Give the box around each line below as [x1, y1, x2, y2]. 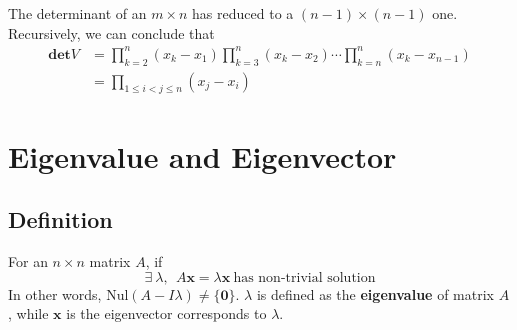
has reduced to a [192, 3, 294, 23]
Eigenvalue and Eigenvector [8, 135, 397, 176]
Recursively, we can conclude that [8, 22, 215, 43]
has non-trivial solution [233, 270, 376, 285]
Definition [8, 204, 113, 235]
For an [8, 250, 48, 271]
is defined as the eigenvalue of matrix [256, 283, 494, 304]
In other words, [8, 283, 102, 304]
